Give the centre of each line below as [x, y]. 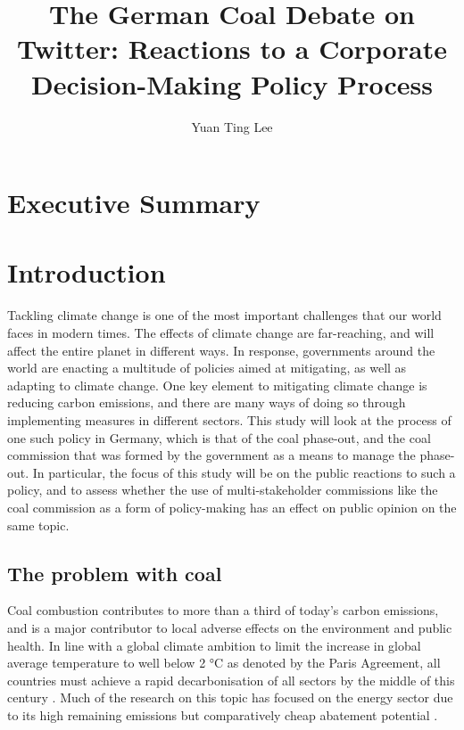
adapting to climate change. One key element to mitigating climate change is [217, 385]
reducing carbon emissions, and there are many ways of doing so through [207, 402]
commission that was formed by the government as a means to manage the [211, 455]
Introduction [87, 272]
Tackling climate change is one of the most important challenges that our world [224, 315]
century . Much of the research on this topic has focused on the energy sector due [230, 697]
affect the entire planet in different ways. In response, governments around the [221, 350]
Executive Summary [134, 203]
